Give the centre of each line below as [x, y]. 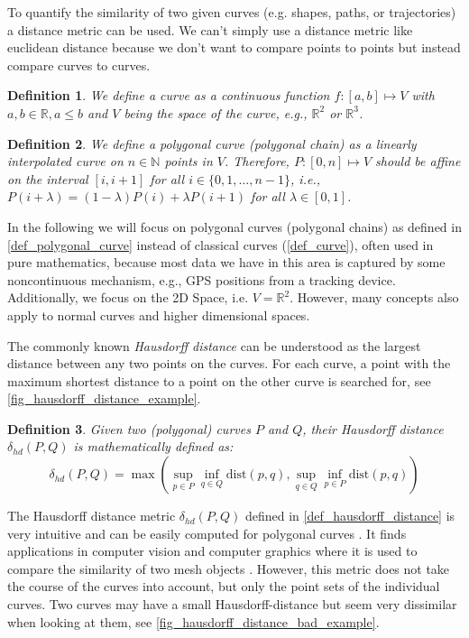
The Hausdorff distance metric [92, 516]
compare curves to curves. [79, 65]
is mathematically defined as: [153, 446]
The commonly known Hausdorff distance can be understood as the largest [214, 345]
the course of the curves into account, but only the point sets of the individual [224, 586]
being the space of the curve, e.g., [216, 112]
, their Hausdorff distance [373, 428]
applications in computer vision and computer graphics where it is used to [212, 551]
